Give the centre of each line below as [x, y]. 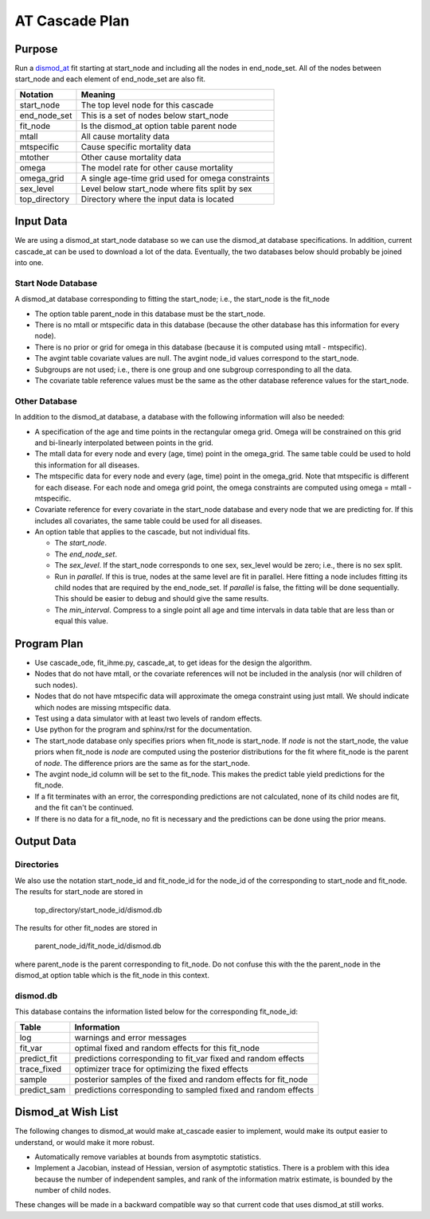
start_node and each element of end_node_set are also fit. [110, 79]
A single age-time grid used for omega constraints [175, 178]
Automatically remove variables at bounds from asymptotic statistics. [148, 1156]
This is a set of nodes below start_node [154, 115]
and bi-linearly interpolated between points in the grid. [124, 443]
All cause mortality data [125, 136]
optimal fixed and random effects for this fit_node [167, 1048]
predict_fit [38, 1058]
